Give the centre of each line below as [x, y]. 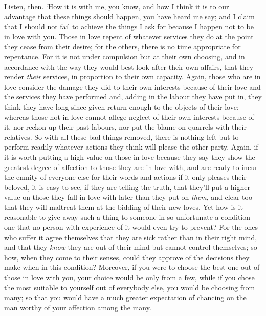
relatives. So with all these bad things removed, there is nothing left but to [121, 136]
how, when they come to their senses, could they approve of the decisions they [127, 257]
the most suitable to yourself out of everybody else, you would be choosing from [130, 287]
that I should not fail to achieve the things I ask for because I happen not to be [129, 26]
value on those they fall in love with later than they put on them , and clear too [128, 197]
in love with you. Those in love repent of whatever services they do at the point [129, 36]
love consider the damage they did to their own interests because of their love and [132, 86]
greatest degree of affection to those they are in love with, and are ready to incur [131, 167]
